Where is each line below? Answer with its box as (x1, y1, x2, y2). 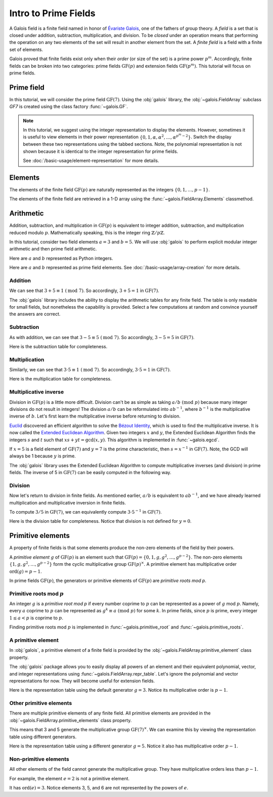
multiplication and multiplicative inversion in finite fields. (9, 499, 126, 506)
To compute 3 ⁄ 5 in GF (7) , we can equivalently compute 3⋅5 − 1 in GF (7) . (9, 509, 162, 515)
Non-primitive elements (9, 756, 69, 763)
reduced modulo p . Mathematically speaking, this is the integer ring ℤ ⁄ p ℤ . (9, 229, 165, 235)
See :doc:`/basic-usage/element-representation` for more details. (23, 157, 159, 163)
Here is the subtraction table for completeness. (9, 343, 108, 349)
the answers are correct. (9, 311, 61, 317)
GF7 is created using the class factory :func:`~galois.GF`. (9, 104, 128, 110)
